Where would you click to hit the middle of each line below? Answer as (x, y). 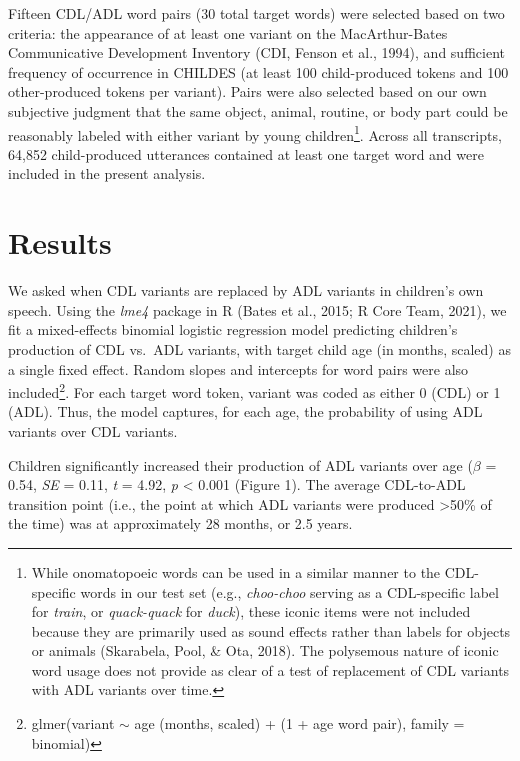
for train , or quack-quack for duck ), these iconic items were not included (251, 611)
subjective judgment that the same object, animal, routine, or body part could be (258, 110)
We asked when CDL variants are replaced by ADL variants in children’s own (246, 290)
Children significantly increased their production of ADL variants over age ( (240, 464)
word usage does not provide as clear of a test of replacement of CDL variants (270, 669)
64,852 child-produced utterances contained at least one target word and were (246, 153)
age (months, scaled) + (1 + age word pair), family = (299, 723)
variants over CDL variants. (93, 430)
